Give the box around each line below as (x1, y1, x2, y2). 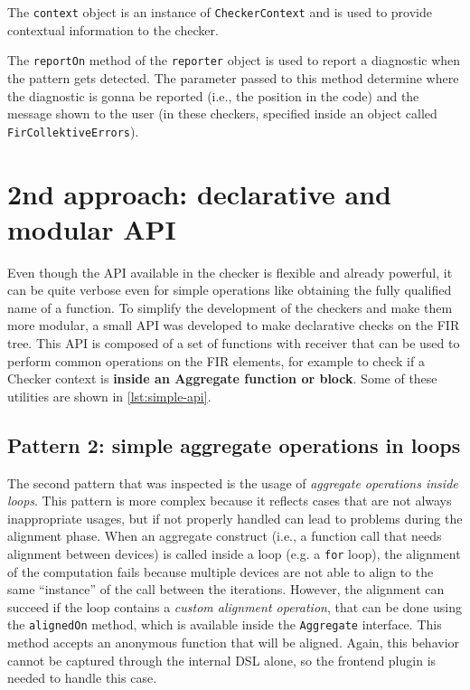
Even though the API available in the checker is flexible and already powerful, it (7, 262, 453, 281)
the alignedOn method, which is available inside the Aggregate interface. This (7, 615, 442, 634)
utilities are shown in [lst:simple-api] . (7, 386, 211, 405)
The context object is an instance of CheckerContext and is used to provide (7, 3, 432, 21)
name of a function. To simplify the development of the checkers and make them (7, 298, 453, 317)
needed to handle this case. (7, 668, 157, 687)
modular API (7, 210, 176, 247)
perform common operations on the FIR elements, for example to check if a (7, 351, 425, 370)
